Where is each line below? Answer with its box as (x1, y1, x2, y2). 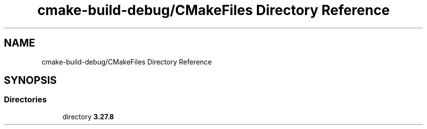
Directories (4, 95, 47, 105)
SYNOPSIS (4, 74, 57, 87)
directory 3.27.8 (62, 112, 114, 121)
